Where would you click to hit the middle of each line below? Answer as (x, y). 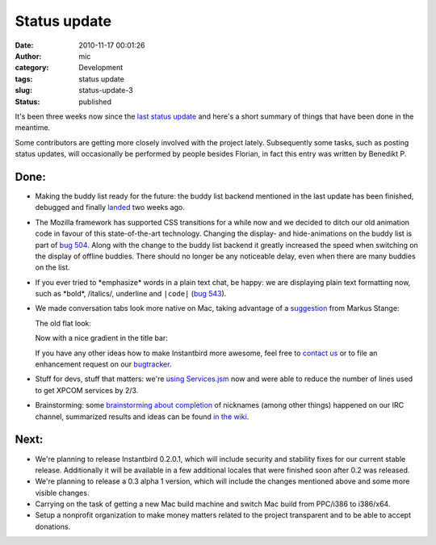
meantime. (33, 128)
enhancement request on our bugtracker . (103, 364)
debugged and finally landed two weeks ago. (110, 208)
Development (101, 68)
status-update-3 (106, 90)
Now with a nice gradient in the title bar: (102, 338)
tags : (24, 79)
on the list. (52, 267)
